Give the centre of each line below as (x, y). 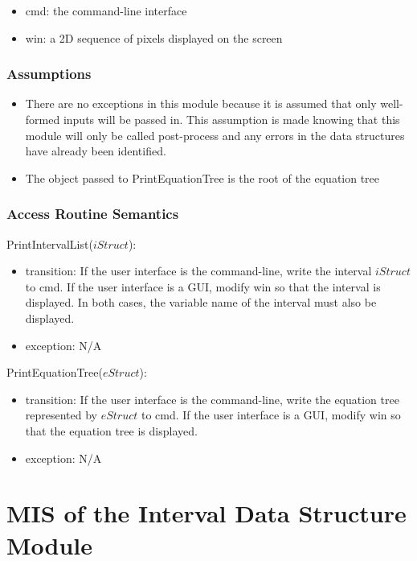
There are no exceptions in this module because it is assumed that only (201, 103)
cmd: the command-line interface (106, 10)
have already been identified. (96, 151)
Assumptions (49, 74)
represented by (61, 415)
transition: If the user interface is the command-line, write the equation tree (212, 399)
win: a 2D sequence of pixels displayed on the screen (154, 37)
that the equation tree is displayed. (111, 430)
